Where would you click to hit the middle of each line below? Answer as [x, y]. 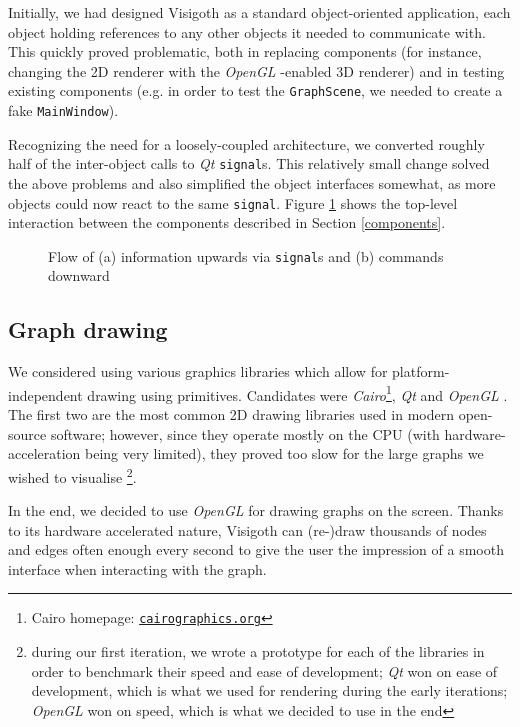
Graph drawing [88, 329]
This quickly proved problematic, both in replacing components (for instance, [245, 51]
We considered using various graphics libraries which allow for [198, 371]
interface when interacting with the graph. [137, 568]
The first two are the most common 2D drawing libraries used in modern [231, 414]
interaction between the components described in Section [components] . [227, 222]
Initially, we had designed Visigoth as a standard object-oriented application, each [259, 12]
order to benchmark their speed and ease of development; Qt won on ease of [264, 670]
